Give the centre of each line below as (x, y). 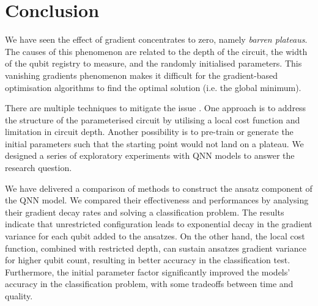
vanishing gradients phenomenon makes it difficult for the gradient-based (142, 75)
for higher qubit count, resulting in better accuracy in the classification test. (148, 260)
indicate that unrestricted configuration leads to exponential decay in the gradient (159, 224)
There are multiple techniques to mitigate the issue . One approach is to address (156, 108)
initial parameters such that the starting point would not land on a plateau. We (154, 143)
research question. (39, 168)
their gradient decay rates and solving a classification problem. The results (145, 212)
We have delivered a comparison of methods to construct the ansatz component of (159, 188)
